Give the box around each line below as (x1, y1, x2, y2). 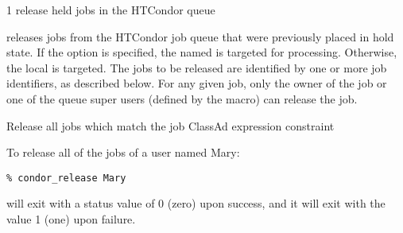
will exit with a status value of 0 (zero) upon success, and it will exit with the (6, 195, 386, 212)
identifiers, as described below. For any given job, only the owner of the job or (6, 75, 387, 91)
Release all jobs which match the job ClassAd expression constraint (6, 117, 335, 134)
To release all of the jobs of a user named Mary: (6, 144, 240, 161)
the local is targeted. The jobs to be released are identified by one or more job (6, 59, 387, 76)
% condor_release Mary (6, 172, 126, 184)
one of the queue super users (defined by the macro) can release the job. (6, 90, 358, 107)
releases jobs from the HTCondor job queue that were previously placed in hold (6, 28, 394, 45)
